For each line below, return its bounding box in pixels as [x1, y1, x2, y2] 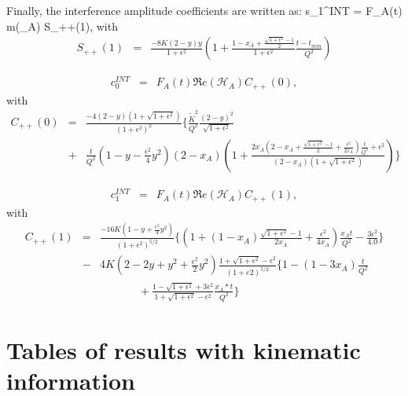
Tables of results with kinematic [6, 334, 361, 366]
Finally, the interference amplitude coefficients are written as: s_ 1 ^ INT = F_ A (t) [6, 2, 402, 18]
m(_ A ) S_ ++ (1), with [6, 17, 118, 34]
